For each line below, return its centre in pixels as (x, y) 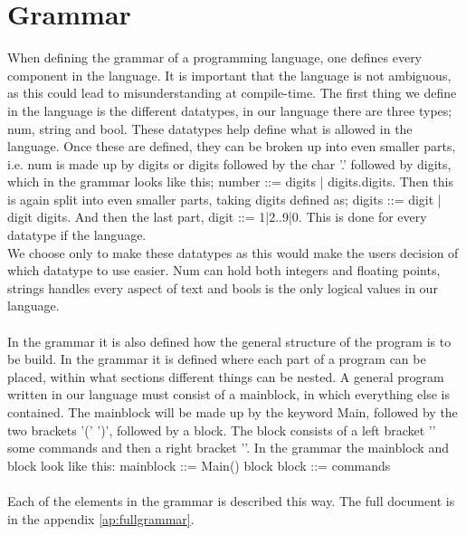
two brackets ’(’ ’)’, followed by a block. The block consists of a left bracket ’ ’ (222, 430)
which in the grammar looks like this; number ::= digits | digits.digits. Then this (230, 182)
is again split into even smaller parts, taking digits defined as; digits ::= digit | (224, 199)
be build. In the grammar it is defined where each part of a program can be (217, 359)
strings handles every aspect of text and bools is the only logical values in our (223, 287)
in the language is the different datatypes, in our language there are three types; (230, 110)
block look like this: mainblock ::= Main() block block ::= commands (199, 465)
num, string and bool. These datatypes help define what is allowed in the (210, 128)
